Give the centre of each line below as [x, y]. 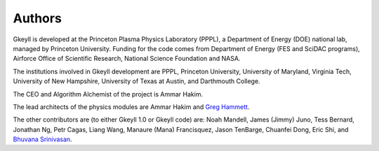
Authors [38, 18]
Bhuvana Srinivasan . [43, 139]
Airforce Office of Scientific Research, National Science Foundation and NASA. [127, 59]
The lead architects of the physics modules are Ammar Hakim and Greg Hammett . [131, 107]
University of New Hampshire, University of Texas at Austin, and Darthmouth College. [137, 81]
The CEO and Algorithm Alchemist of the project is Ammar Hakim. [108, 94]
